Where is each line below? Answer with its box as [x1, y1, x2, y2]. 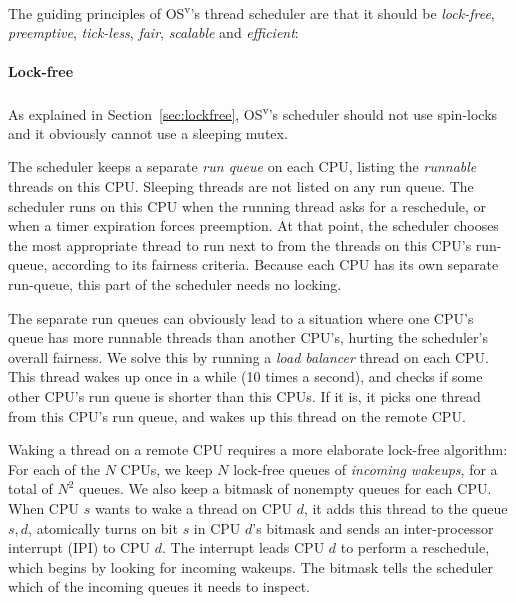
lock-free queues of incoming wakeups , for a [233, 458, 498, 479]
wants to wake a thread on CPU [94, 497, 292, 518]
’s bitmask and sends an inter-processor [252, 517, 494, 538]
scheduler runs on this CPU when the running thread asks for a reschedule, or [8, 195, 487, 216]
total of [8, 478, 53, 499]
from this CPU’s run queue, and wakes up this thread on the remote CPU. [8, 405, 466, 426]
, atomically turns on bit [28, 517, 178, 538]
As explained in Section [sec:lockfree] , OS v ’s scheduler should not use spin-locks [8, 100, 498, 124]
